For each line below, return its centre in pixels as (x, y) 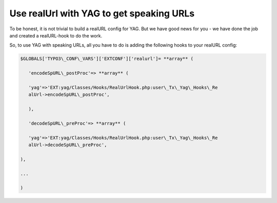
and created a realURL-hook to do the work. (56, 35)
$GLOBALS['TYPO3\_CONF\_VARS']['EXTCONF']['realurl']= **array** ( (107, 59)
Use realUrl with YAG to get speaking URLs (102, 13)
